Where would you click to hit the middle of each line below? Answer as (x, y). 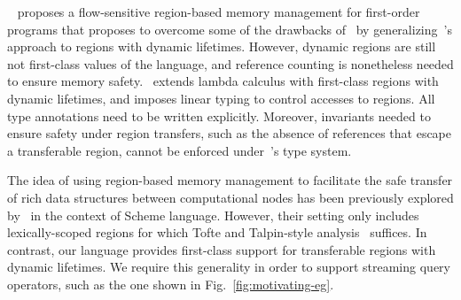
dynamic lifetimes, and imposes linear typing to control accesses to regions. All (221, 98)
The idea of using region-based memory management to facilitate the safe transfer (230, 180)
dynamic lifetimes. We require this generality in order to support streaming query (229, 267)
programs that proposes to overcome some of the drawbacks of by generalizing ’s (230, 29)
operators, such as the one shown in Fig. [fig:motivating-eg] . (171, 284)
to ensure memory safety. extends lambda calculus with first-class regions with (223, 81)
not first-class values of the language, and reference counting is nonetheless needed (230, 63)
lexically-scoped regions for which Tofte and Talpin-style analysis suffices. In (217, 232)
